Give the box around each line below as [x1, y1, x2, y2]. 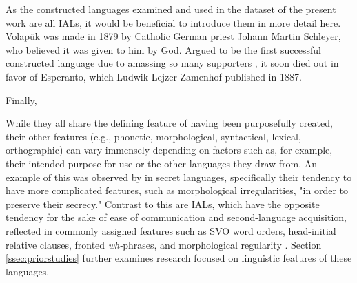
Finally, [6, 92, 37, 107]
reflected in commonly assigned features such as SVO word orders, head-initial [6, 223, 336, 238]
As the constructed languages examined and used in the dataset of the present [6, 2, 336, 16]
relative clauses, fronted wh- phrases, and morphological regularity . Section [6, 237, 322, 251]
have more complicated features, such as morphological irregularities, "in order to [6, 183, 349, 198]
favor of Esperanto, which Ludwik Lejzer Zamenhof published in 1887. [6, 69, 302, 83]
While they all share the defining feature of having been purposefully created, [6, 116, 333, 130]
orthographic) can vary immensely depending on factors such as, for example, [6, 143, 333, 157]
